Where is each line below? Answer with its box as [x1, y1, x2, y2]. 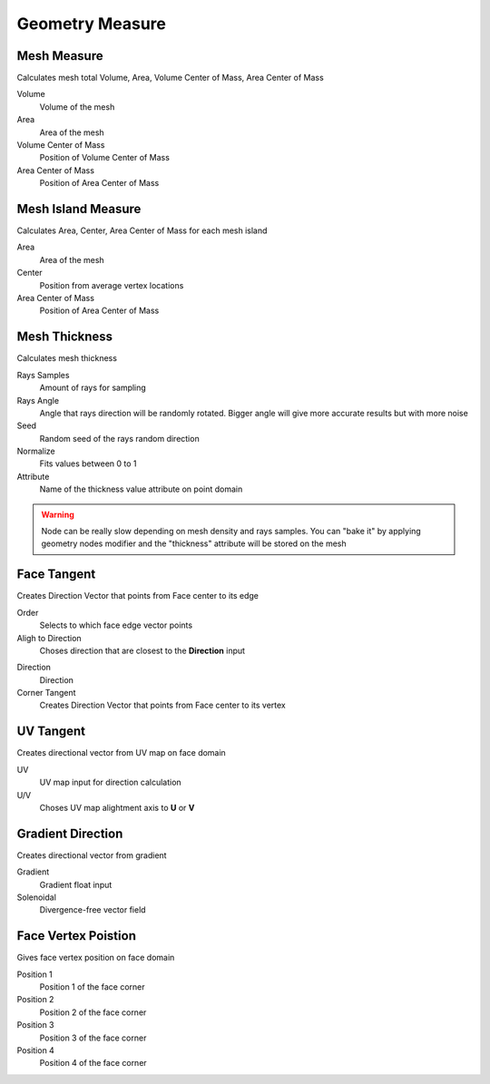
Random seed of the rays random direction [39, 433, 200, 444]
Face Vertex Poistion [16, 928, 136, 943]
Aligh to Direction [16, 632, 82, 643]
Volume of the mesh [39, 101, 115, 112]
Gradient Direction [16, 825, 123, 841]
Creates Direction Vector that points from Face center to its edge [16, 591, 259, 601]
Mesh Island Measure [16, 201, 142, 217]
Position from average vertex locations [39, 279, 184, 290]
